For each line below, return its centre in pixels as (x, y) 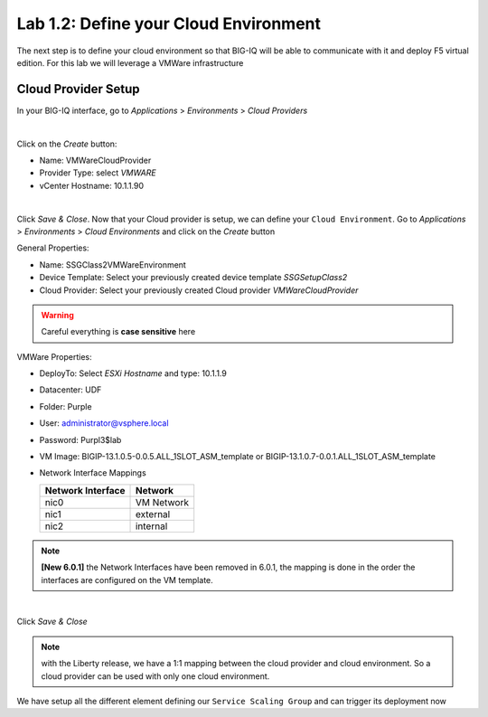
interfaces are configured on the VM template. (127, 580)
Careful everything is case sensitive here (118, 332)
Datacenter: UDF (70, 390)
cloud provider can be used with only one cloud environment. (155, 676)
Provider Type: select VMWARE (98, 173)
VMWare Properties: (54, 356)
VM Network (162, 502)
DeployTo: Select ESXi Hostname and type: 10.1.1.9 (133, 373)
